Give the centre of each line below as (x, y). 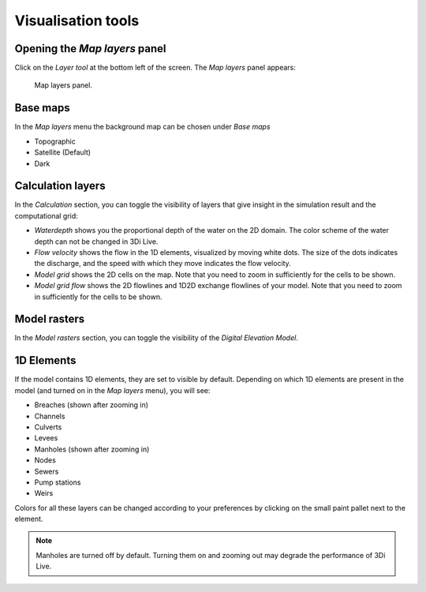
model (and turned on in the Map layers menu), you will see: (112, 390)
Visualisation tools (77, 21)
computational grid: (46, 215)
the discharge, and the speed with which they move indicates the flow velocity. (163, 264)
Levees (46, 438)
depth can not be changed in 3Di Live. (96, 242)
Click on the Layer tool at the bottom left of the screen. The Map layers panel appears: (155, 68)
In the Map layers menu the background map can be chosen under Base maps (143, 127)
